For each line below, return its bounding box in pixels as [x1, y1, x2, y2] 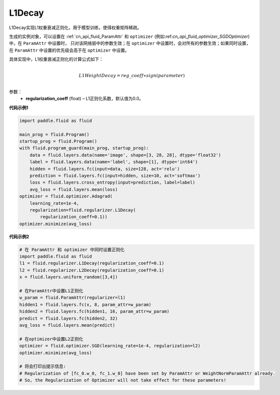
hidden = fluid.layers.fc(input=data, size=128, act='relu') [29, 166, 180, 171]
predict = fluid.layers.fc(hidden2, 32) [19, 315, 118, 321]
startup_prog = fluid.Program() [19, 139, 98, 144]
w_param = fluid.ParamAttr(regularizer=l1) [19, 295, 126, 301]
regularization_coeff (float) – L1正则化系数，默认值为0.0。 [25, 96, 144, 102]
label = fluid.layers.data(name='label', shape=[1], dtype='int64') [29, 159, 198, 165]
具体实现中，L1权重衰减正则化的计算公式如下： [9, 56, 103, 62]
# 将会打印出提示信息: [19, 364, 66, 369]
